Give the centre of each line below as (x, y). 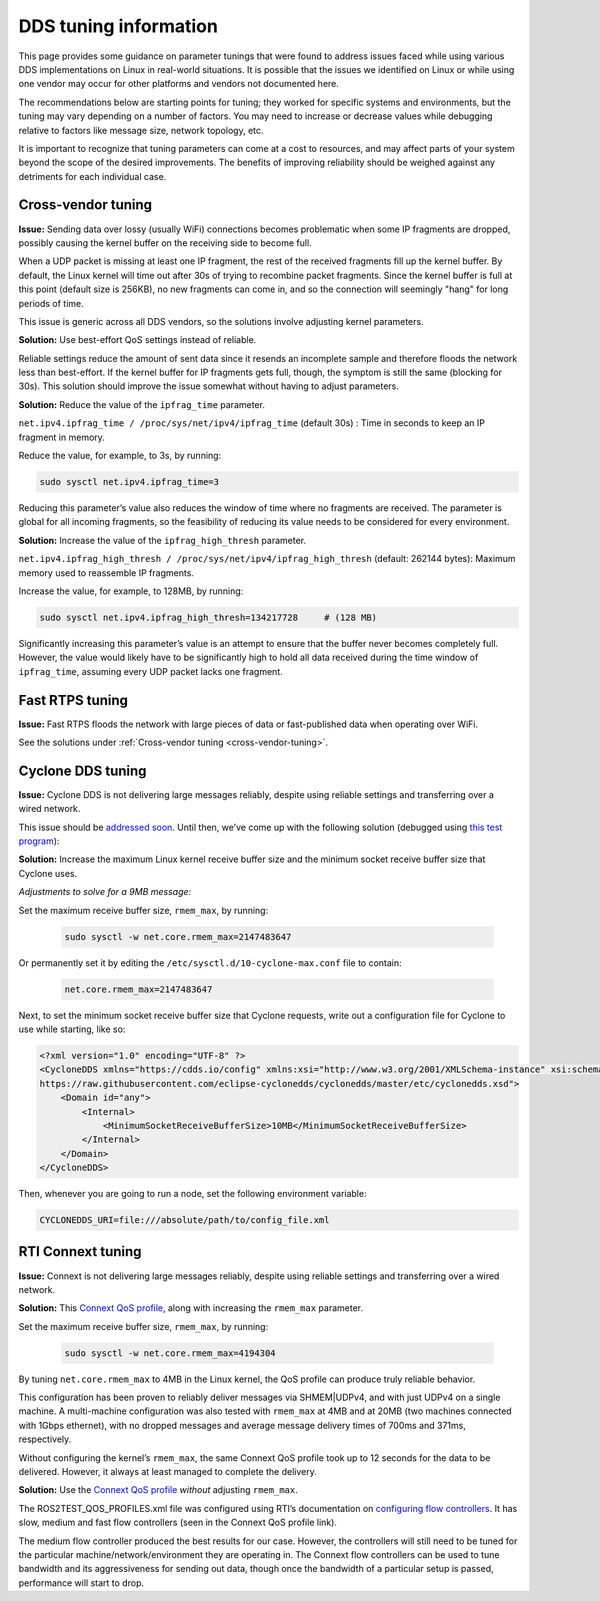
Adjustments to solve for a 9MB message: (105, 892)
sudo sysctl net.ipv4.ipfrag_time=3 (129, 482)
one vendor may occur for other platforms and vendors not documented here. (179, 84)
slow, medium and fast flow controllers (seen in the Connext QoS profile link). (177, 1522)
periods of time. (51, 303)
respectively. (45, 1439)
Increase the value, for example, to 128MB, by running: (131, 591)
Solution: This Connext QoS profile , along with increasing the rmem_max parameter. (191, 1308)
